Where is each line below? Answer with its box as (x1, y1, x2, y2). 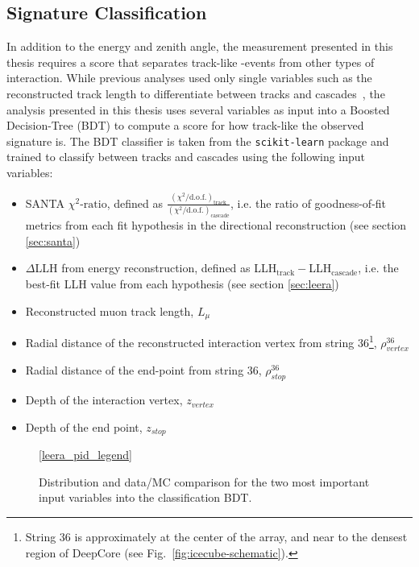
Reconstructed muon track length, (25, 302, 194, 319)
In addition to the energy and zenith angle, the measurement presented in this (6, 38, 393, 55)
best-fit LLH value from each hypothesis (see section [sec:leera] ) (25, 275, 339, 292)
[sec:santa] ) (25, 232, 81, 249)
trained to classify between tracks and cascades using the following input (6, 148, 366, 165)
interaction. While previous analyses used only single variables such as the (6, 69, 372, 86)
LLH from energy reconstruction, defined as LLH (35, 259, 277, 276)
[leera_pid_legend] (39, 446, 132, 463)
